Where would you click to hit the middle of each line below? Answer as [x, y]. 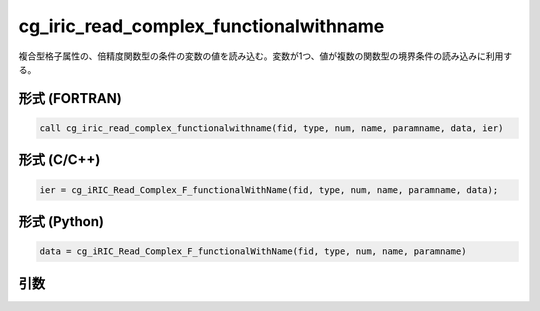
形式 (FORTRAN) [70, 98]
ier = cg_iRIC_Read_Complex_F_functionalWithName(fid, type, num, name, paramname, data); [269, 189]
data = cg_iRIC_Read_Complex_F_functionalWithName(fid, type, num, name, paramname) [253, 251]
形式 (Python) [61, 221]
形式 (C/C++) [59, 160]
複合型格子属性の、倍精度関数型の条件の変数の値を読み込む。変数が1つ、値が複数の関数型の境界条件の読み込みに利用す [265, 56]
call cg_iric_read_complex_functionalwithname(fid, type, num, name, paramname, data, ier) [271, 128]
